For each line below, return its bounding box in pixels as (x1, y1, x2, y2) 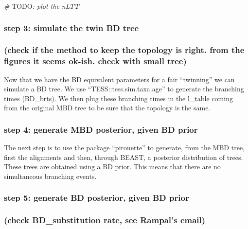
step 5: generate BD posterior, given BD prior (4, 192, 189, 204)
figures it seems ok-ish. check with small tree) (4, 55, 187, 67)
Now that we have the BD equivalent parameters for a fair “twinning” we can (4, 74, 235, 84)
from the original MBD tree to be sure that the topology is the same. (4, 103, 211, 113)
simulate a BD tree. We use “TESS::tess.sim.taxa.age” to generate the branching (4, 84, 244, 94)
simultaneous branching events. (4, 171, 97, 181)
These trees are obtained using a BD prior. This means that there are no (4, 161, 221, 172)
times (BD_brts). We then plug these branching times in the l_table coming (4, 93, 233, 103)
